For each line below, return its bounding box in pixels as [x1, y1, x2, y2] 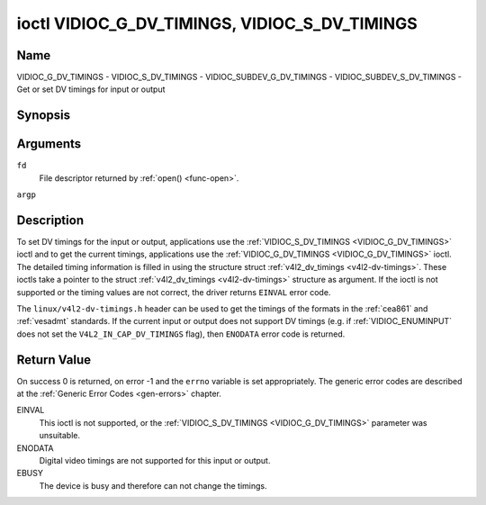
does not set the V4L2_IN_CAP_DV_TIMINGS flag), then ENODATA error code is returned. [16, 329, 346, 339]
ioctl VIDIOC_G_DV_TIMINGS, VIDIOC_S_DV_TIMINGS [16, 14, 418, 33]
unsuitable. [39, 430, 81, 441]
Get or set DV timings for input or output [16, 84, 166, 95]
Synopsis [16, 108, 71, 123]
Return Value [16, 352, 92, 367]
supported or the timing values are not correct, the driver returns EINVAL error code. [16, 286, 331, 297]
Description [16, 212, 85, 228]
